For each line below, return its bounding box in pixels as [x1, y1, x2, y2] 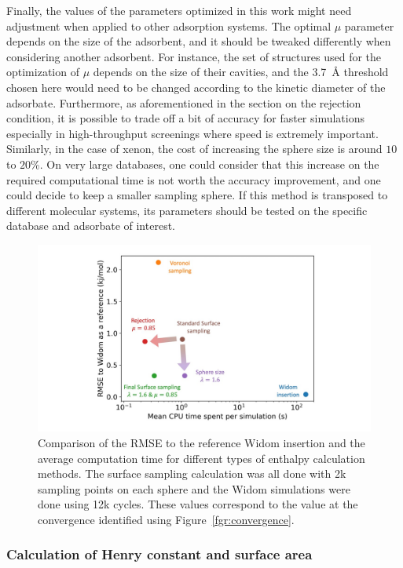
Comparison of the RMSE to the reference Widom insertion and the [38, 435, 365, 450]
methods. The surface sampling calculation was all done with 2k [38, 465, 346, 482]
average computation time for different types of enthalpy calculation [38, 450, 365, 466]
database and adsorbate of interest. [6, 217, 175, 234]
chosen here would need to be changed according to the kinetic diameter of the [6, 78, 386, 95]
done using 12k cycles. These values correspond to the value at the [38, 496, 358, 512]
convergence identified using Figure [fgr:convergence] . [38, 511, 295, 527]
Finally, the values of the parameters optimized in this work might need [6, 2, 352, 18]
